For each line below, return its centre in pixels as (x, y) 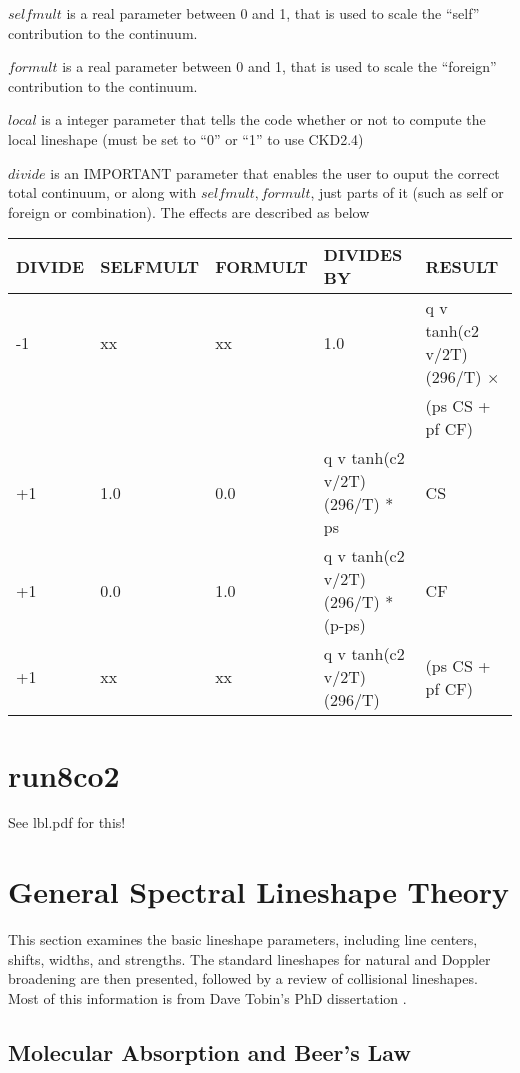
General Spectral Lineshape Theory (259, 891)
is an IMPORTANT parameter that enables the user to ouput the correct (275, 172)
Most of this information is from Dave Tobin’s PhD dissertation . (207, 997)
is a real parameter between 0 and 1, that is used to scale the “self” (273, 13)
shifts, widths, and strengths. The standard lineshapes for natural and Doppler (249, 958)
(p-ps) (344, 625)
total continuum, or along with (102, 192)
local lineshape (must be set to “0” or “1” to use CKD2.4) (186, 138)
